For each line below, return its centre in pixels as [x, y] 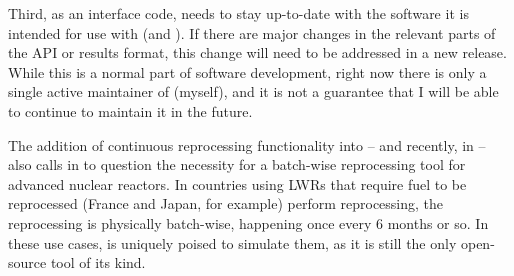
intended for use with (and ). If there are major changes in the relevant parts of [252, 32]
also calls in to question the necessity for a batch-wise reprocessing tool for [237, 164]
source [27, 262]
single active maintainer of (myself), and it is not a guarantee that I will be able [253, 91]
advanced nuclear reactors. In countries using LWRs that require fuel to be [237, 183]
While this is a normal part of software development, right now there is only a [247, 71]
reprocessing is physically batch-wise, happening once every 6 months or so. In [248, 222]
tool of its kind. [98, 262]
